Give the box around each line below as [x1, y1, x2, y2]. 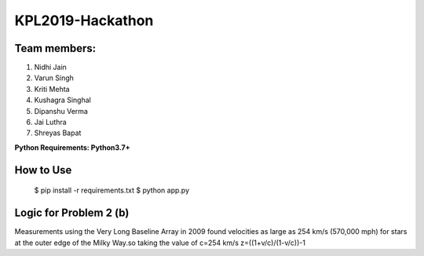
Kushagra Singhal [34, 95, 92, 105]
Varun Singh [34, 73, 75, 82]
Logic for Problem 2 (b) [14, 207, 130, 220]
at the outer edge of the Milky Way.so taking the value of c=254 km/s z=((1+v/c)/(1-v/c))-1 [14, 238, 306, 247]
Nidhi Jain [34, 63, 67, 72]
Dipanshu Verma [34, 106, 88, 115]
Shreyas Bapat [34, 128, 82, 137]
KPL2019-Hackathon [14, 12, 154, 29]
